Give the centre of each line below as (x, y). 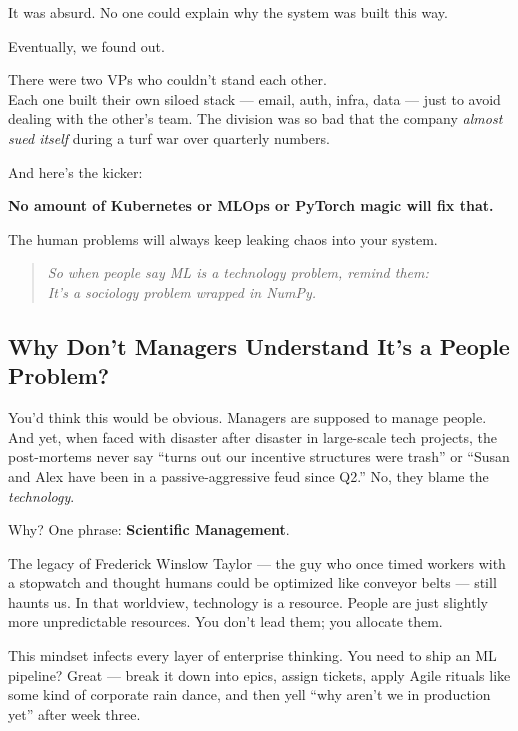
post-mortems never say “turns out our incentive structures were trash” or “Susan (259, 456)
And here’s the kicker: (75, 171)
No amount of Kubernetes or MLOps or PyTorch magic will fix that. (251, 205)
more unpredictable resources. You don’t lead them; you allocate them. (225, 621)
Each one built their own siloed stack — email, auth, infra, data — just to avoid (254, 98)
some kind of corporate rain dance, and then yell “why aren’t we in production (249, 694)
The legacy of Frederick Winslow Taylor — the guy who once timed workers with (257, 562)
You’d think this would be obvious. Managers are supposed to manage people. (247, 417)
